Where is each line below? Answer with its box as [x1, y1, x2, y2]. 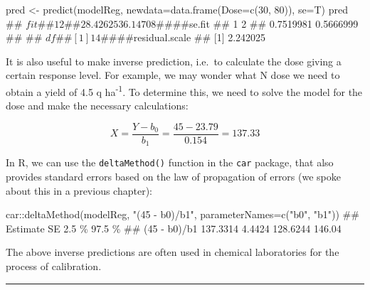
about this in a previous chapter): [6, 183, 152, 198]
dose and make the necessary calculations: [6, 98, 189, 113]
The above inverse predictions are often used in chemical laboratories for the [6, 245, 339, 259]
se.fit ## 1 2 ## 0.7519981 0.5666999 [189, 16, 359, 31]
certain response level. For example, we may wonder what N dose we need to [6, 68, 340, 82]
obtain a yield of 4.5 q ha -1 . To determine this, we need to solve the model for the [6, 82, 363, 99]
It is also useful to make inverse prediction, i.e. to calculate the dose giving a [6, 53, 342, 68]
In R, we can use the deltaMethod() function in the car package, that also [6, 155, 334, 170]
